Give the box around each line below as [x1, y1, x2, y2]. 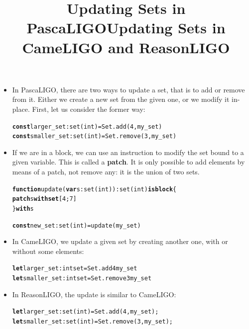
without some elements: [12, 246, 84, 256]
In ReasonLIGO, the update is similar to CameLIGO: [12, 289, 176, 299]
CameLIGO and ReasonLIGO [22, 37, 230, 57]
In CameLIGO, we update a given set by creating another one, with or [12, 236, 228, 247]
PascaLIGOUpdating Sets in [26, 17, 226, 38]
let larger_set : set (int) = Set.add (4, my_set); [12, 308, 159, 316]
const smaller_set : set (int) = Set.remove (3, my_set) [12, 133, 177, 140]
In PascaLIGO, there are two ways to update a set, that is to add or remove [12, 84, 245, 94]
